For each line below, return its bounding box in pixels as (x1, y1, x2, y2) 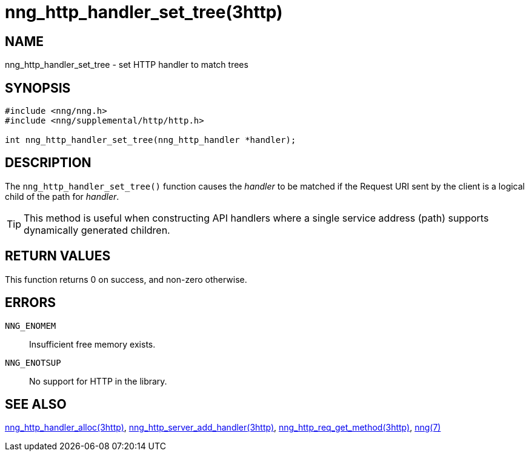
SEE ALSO (5, 396, 67, 412)
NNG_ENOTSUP (5, 357, 61, 368)
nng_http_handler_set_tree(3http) (5, 2, 283, 22)
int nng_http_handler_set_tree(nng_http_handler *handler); (5, 135, 296, 145)
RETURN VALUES (5, 248, 111, 264)
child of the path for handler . (5, 191, 119, 202)
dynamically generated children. (24, 223, 170, 236)
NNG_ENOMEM (5, 320, 56, 331)
